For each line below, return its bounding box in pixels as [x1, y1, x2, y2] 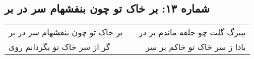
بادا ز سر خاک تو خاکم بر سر [146, 41, 246, 53]
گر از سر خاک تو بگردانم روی [9, 41, 110, 53]
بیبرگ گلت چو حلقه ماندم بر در [139, 26, 246, 38]
